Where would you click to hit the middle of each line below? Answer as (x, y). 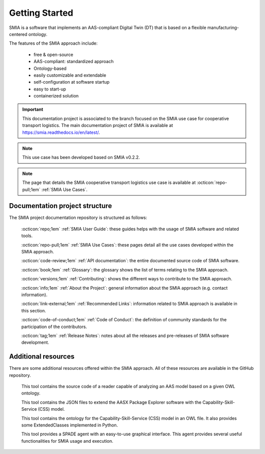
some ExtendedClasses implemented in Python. (70, 425)
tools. (27, 236)
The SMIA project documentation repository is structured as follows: (78, 218)
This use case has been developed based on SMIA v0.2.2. (81, 157)
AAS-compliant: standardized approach (74, 61)
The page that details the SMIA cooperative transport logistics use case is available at (109, 182)
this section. (34, 310)
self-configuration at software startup (72, 82)
